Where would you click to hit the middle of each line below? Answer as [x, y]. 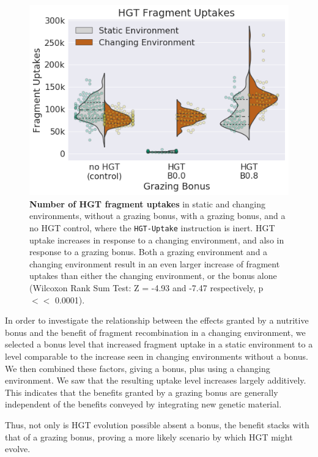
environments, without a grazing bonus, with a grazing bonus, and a [157, 216]
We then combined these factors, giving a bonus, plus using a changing [138, 368]
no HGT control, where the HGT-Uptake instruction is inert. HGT [152, 227]
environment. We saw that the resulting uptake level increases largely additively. [156, 380]
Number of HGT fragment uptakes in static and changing [148, 203]
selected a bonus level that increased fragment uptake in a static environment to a [159, 344]
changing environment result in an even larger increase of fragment [155, 263]
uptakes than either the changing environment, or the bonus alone [153, 276]
